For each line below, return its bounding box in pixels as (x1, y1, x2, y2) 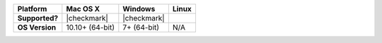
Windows (122, 4, 156, 13)
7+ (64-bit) (122, 23, 159, 32)
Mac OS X (66, 4, 100, 13)
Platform (17, 4, 47, 13)
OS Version (17, 23, 57, 32)
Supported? (17, 13, 59, 23)
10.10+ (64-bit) (66, 23, 115, 32)
